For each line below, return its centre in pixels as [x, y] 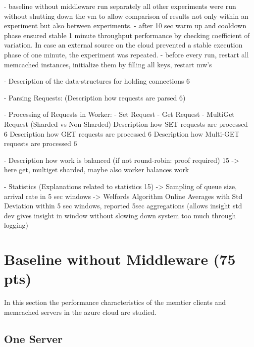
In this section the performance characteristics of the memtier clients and [115, 302]
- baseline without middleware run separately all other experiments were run [120, 6]
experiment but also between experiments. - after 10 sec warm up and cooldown [125, 25]
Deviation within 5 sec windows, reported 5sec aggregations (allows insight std [123, 206]
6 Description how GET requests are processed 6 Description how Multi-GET [122, 133]
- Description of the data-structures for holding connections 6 [97, 81]
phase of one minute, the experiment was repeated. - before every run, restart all [127, 54]
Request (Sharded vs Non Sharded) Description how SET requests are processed [126, 124]
